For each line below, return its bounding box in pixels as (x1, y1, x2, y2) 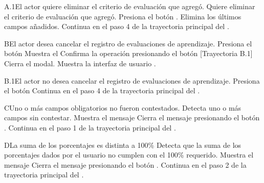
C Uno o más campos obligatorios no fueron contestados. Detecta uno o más (4, 102, 241, 113)
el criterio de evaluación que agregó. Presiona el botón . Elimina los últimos (4, 11, 241, 21)
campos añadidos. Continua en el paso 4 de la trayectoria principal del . (4, 21, 229, 32)
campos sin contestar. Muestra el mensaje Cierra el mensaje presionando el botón (4, 112, 260, 123)
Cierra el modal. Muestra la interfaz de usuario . (4, 58, 156, 68)
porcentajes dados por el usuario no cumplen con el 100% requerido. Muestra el (4, 149, 254, 160)
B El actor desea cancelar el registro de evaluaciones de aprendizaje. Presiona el (4, 38, 252, 48)
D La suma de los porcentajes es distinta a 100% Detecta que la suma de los (4, 139, 241, 150)
